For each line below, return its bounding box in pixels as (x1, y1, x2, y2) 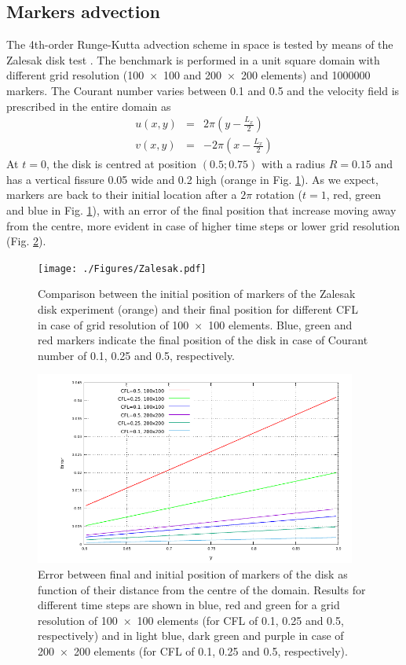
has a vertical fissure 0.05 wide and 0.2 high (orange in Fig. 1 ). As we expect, (6, 171, 379, 187)
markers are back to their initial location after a (6, 186, 237, 203)
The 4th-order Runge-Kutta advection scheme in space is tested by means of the (6, 36, 393, 53)
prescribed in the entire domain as (6, 97, 171, 114)
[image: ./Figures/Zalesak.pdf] (38, 263, 207, 274)
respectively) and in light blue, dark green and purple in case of (38, 627, 344, 644)
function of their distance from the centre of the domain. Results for (38, 581, 366, 597)
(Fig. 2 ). (6, 233, 46, 249)
